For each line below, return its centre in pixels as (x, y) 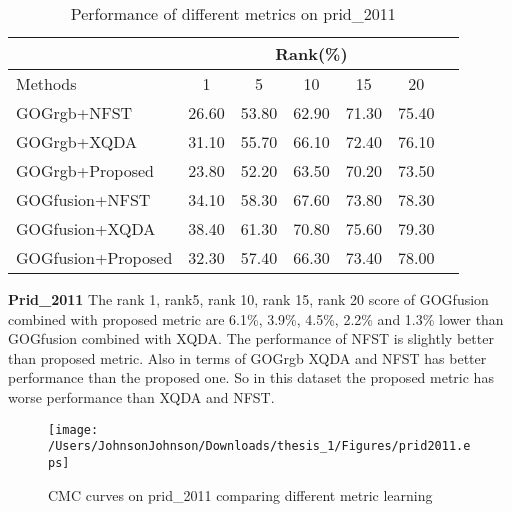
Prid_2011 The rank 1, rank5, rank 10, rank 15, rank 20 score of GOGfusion (248, 299)
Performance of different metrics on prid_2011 (233, 13)
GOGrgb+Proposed (85, 170)
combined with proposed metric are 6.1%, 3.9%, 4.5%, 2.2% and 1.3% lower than (256, 318)
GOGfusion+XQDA (86, 228)
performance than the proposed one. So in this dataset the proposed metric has (251, 377)
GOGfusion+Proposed (94, 257)
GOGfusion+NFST (83, 199)
